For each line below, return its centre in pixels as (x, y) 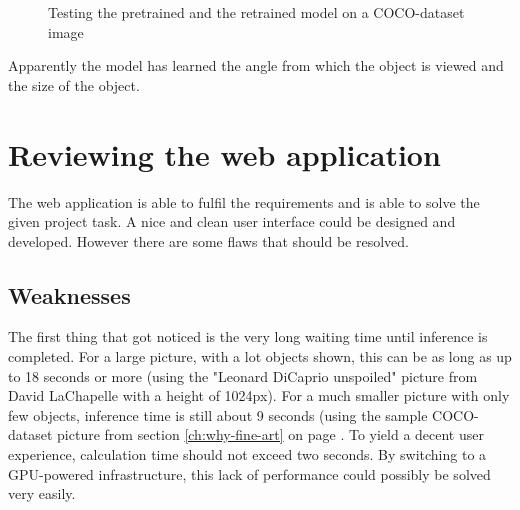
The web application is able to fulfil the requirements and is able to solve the (244, 201)
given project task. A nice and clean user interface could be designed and (232, 221)
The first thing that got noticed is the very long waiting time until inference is (248, 336)
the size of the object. (74, 84)
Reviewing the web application (224, 153)
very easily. (42, 493)
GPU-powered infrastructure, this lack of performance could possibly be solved (249, 473)
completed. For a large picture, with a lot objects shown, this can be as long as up (260, 356)
